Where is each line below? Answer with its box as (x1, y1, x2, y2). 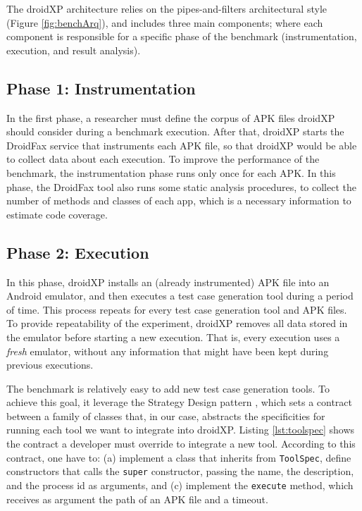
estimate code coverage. (6, 207, 108, 221)
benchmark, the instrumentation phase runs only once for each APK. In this (6, 165, 336, 180)
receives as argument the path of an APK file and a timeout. (6, 491, 268, 506)
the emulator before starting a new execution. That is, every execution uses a (6, 329, 340, 344)
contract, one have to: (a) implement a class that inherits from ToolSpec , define (6, 450, 351, 464)
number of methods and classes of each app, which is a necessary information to (6, 193, 351, 208)
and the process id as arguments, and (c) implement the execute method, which (6, 477, 354, 492)
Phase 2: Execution (6, 241, 149, 263)
